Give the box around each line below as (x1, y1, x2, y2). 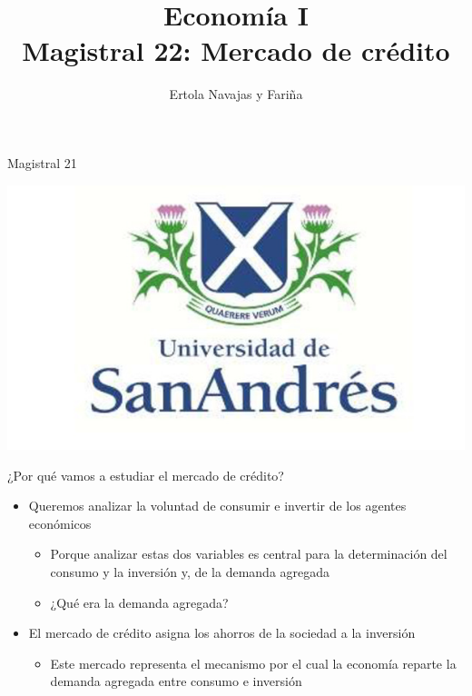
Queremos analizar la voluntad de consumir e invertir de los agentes (28, 496, 407, 515)
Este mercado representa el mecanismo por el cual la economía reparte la (50, 653, 457, 672)
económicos (28, 513, 92, 532)
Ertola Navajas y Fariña (169, 85, 303, 104)
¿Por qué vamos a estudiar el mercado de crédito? (7, 465, 284, 484)
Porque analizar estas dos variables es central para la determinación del (50, 544, 447, 563)
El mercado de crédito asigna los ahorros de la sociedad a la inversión (28, 623, 416, 642)
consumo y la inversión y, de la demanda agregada (50, 562, 330, 581)
